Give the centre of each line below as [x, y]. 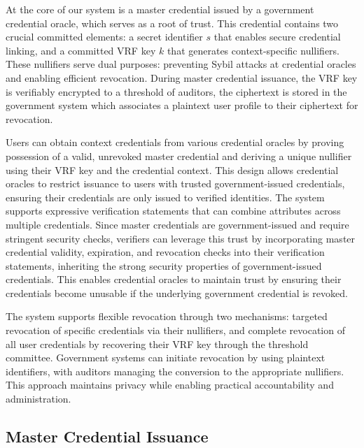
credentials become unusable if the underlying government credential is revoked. [177, 292]
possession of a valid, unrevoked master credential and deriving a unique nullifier [179, 156]
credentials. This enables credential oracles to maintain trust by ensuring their [174, 279]
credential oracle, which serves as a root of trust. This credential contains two [172, 23]
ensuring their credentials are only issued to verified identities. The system [165, 197]
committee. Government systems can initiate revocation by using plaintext [166, 357]
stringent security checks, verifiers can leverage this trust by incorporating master [181, 238]
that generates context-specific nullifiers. [253, 50]
